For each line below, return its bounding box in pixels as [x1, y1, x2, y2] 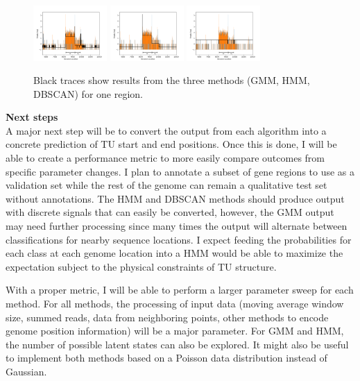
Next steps [6, 110, 58, 124]
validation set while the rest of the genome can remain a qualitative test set [6, 178, 327, 192]
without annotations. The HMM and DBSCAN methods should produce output [6, 191, 345, 205]
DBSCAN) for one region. [33, 86, 143, 101]
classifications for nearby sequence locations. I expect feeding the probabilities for [6, 232, 352, 246]
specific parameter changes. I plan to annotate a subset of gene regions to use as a [6, 164, 355, 178]
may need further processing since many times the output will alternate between [6, 219, 348, 233]
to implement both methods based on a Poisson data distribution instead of [6, 350, 327, 365]
